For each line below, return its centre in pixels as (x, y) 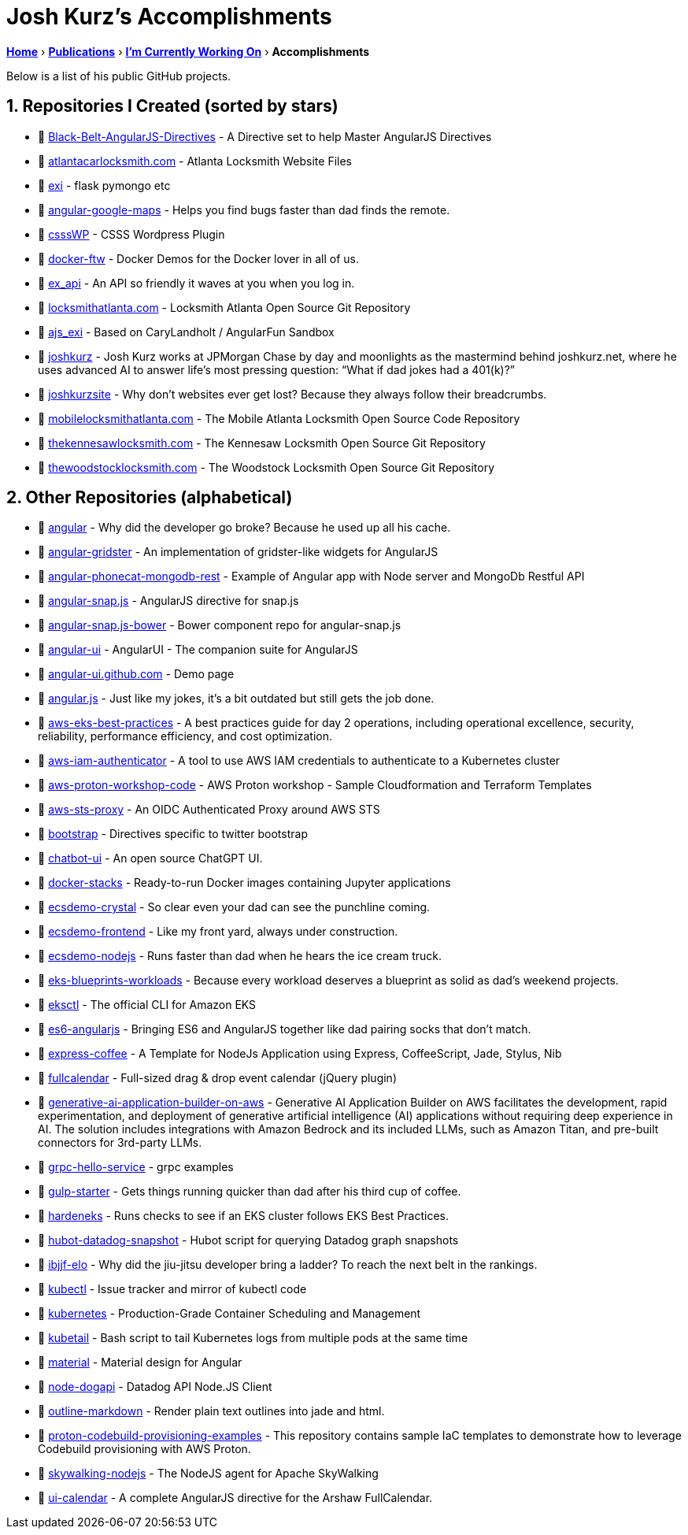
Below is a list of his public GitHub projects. (119, 76)
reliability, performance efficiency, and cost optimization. (185, 736)
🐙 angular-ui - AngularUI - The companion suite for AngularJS (198, 650)
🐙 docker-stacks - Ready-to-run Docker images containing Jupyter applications (244, 883)
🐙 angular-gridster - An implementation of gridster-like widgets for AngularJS (238, 552)
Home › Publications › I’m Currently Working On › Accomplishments (188, 51)
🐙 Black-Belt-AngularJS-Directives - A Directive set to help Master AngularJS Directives (265, 136)
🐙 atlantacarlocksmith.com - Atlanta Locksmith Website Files (195, 161)
